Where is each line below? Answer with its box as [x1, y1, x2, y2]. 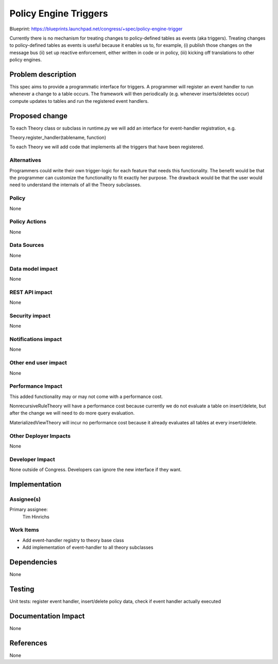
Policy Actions [9, 218, 46, 225]
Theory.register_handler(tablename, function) [9, 134, 107, 141]
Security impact [9, 312, 51, 319]
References [9, 638, 47, 648]
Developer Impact [9, 456, 55, 463]
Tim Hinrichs [22, 513, 50, 519]
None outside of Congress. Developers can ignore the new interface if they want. [9, 466, 182, 473]
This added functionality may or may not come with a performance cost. [9, 393, 163, 400]
